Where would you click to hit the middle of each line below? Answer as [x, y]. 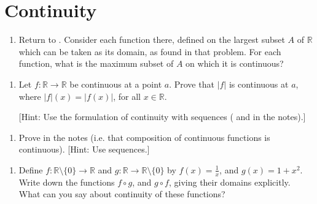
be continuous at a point [116, 84]
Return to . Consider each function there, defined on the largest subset [152, 40]
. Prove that [192, 84]
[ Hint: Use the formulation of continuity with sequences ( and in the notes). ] [162, 117]
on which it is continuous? [235, 63]
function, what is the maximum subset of [96, 63]
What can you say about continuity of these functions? [122, 194]
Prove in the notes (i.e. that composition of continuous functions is [144, 137]
